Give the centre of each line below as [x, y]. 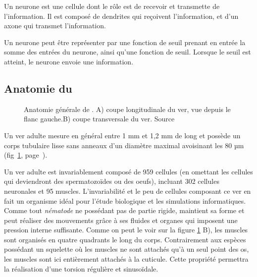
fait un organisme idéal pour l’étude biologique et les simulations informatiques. [125, 200]
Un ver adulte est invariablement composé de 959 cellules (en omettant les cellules [128, 171]
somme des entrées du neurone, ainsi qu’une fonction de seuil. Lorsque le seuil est [128, 52]
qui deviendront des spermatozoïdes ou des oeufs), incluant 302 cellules [112, 181]
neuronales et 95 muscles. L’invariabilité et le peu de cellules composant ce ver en [128, 191]
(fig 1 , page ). [26, 155]
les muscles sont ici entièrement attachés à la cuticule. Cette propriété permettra [126, 259]
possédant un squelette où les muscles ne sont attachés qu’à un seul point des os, [127, 249]
